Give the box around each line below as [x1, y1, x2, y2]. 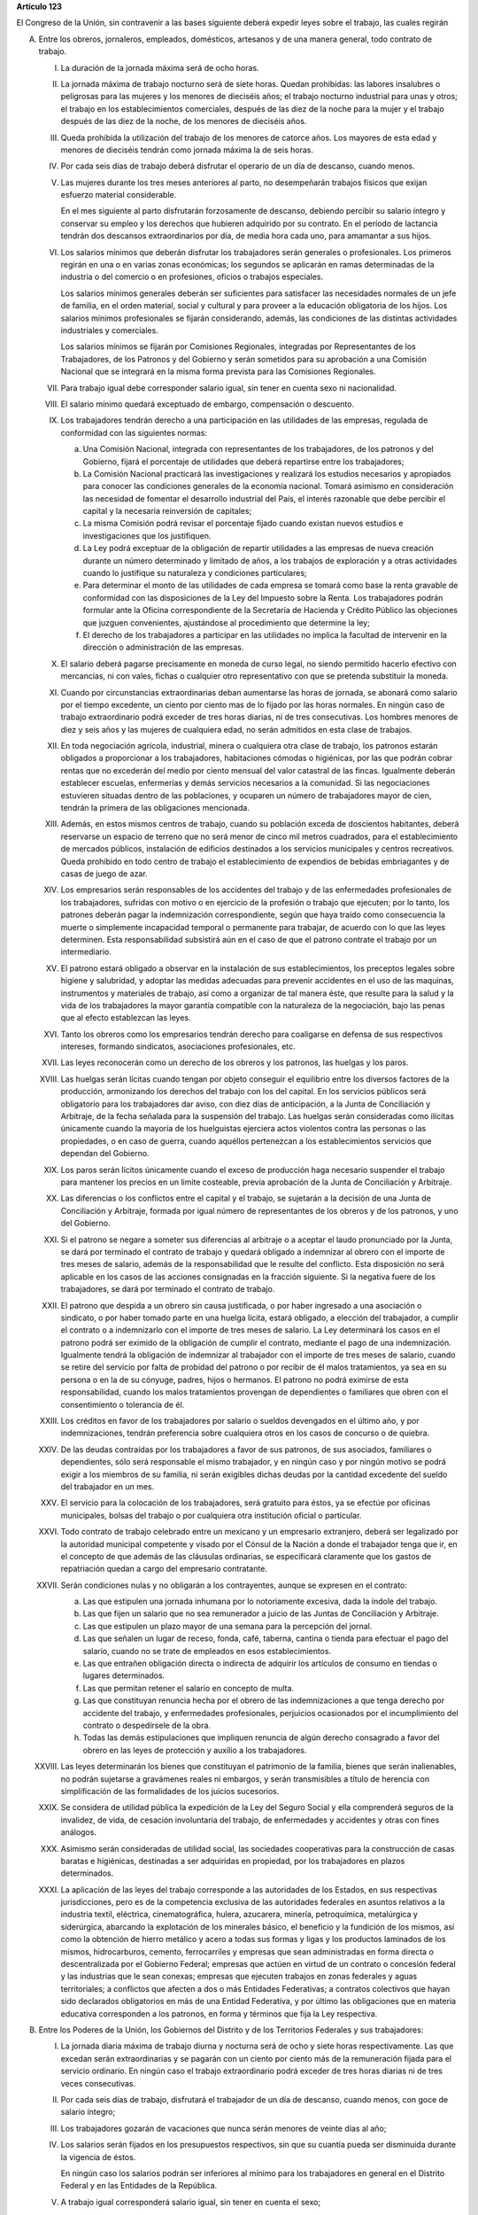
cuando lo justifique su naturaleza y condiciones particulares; [82, 568, 307, 579]
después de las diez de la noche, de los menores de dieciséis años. [60, 116, 307, 127]
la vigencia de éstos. [60, 2151, 136, 2162]
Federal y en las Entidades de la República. [60, 2180, 218, 2191]
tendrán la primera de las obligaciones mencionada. [60, 803, 250, 813]
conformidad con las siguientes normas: [60, 427, 208, 438]
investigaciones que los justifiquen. [82, 530, 212, 540]
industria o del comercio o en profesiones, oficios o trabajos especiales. [60, 271, 323, 283]
